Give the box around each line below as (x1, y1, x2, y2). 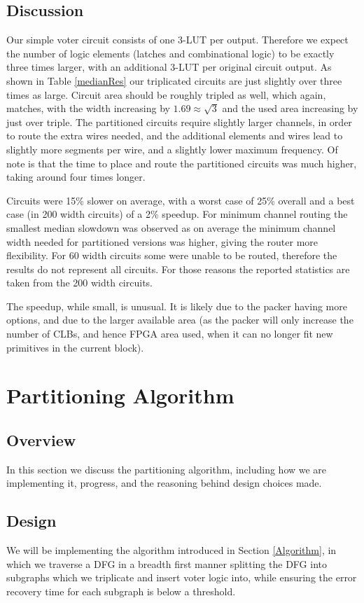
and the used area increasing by (222, 101, 358, 116)
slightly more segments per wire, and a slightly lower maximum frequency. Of (6, 141, 338, 156)
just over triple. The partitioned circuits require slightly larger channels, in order (6, 114, 352, 129)
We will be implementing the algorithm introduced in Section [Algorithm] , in (6, 543, 337, 557)
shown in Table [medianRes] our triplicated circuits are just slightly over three (6, 73, 342, 88)
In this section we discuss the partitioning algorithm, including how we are (6, 462, 327, 476)
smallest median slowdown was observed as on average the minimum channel (6, 220, 336, 235)
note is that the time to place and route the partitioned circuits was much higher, (6, 155, 357, 170)
